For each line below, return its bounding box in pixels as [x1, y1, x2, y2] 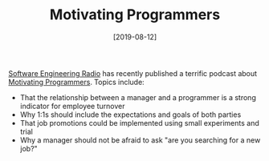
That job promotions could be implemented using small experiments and [19, 118, 259, 127]
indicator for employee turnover [19, 101, 125, 111]
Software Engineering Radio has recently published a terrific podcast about [8, 68, 258, 78]
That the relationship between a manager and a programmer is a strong [19, 92, 257, 102]
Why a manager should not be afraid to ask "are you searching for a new [19, 135, 261, 145]
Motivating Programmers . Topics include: [8, 77, 145, 87]
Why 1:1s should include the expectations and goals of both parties [19, 110, 242, 119]
